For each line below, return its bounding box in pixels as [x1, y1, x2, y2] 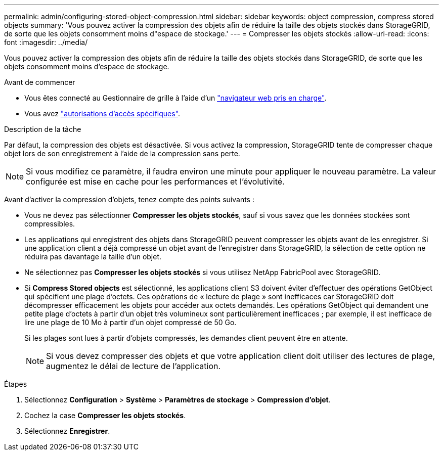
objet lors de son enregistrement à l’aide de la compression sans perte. [4, 149, 240, 158]
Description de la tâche [4, 125, 81, 133]
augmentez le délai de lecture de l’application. [46, 361, 221, 371]
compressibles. [24, 219, 75, 228]
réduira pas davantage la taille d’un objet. [24, 252, 162, 261]
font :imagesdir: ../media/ [4, 38, 88, 47]
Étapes [4, 380, 27, 388]
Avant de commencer [4, 78, 75, 86]
